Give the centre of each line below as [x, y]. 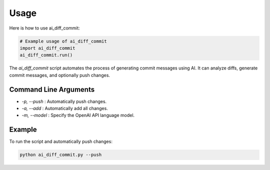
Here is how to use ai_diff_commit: [44, 28]
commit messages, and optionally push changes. [59, 75]
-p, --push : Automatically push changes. [64, 101]
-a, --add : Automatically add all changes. [65, 108]
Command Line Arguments [52, 89]
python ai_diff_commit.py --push [61, 155]
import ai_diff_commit [47, 48]
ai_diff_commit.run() [46, 55]
